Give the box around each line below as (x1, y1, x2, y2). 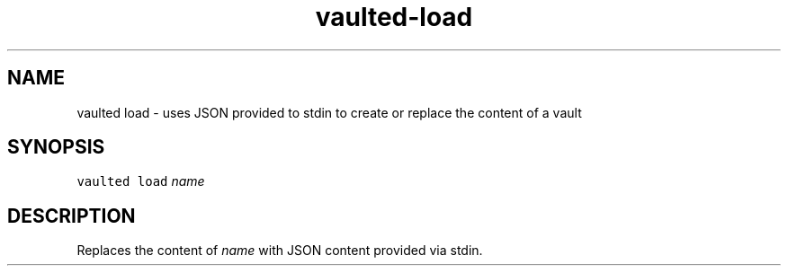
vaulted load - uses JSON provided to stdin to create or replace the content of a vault (76, 104, 582, 120)
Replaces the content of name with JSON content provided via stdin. (76, 242, 483, 259)
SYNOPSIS (7, 136, 105, 159)
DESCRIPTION (7, 204, 136, 227)
